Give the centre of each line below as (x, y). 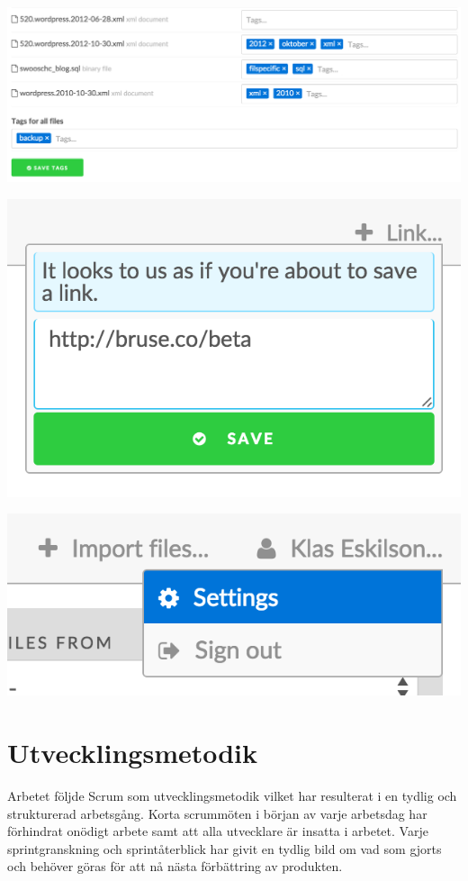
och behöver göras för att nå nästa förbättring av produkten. (175, 866)
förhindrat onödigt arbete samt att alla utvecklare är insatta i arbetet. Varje (218, 831)
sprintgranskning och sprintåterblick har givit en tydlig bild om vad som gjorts (225, 848)
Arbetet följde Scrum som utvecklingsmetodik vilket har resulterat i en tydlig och (232, 796)
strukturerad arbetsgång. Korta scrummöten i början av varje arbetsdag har (217, 813)
